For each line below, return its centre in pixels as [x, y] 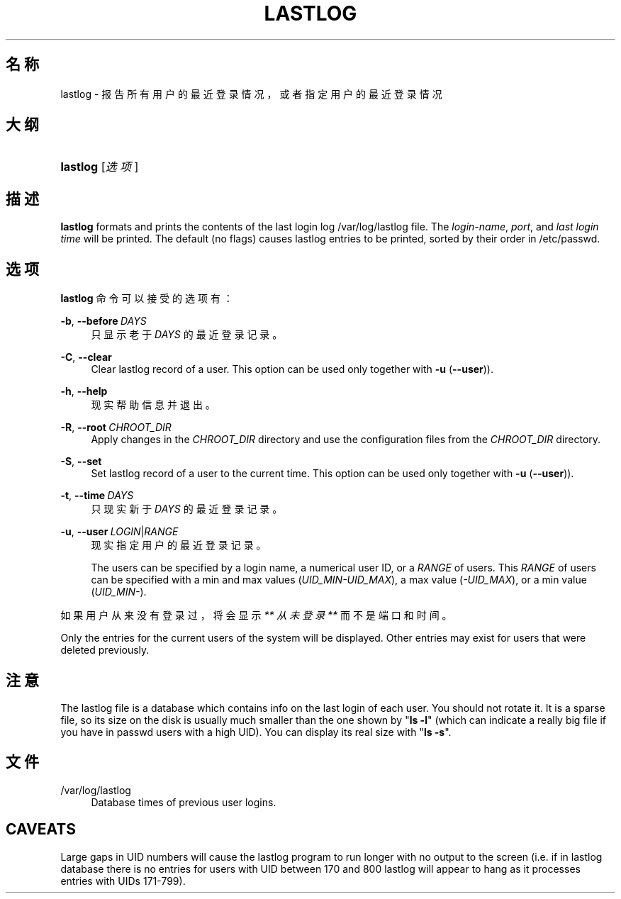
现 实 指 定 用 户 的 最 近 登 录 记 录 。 [179, 545]
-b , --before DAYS [103, 321]
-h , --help [84, 391]
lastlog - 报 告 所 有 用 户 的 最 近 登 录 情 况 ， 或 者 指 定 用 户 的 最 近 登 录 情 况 [251, 94]
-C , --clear [86, 357]
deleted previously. [105, 650]
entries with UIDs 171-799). [123, 881]
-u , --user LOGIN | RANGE [119, 532]
